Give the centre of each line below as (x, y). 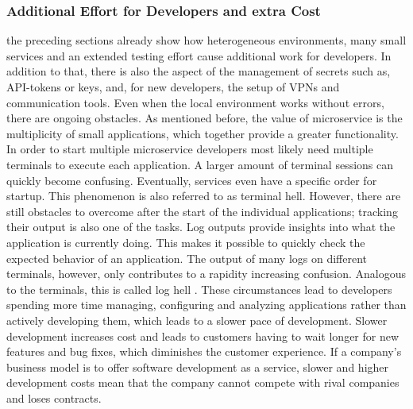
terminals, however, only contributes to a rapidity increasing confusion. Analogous (206, 274)
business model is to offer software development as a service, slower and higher (198, 367)
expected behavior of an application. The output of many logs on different (187, 258)
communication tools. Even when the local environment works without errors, (195, 102)
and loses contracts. (54, 397)
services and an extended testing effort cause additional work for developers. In (199, 55)
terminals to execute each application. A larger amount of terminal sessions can (200, 164)
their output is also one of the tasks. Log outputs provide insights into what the (201, 227)
